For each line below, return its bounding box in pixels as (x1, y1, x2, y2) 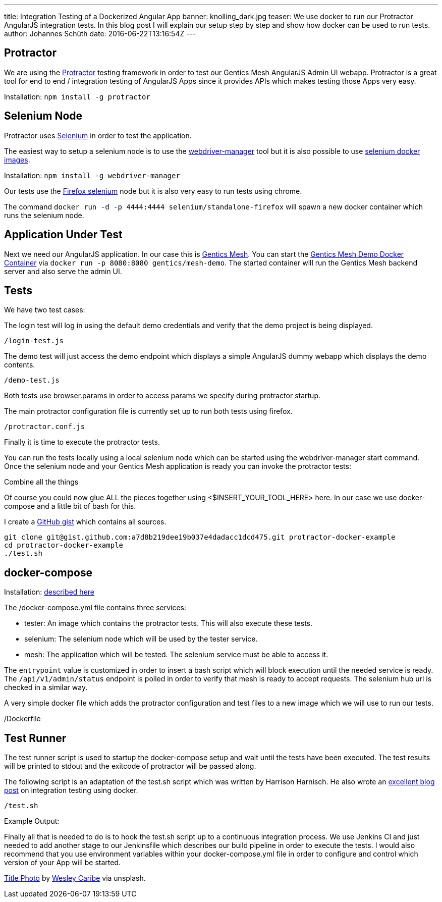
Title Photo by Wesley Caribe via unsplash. (4, 874, 146, 883)
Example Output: (4, 817, 60, 826)
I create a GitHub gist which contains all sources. (4, 517, 167, 526)
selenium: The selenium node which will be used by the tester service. (24, 634, 258, 644)
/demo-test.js (4, 376, 60, 385)
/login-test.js (4, 337, 64, 345)
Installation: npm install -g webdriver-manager (4, 171, 180, 180)
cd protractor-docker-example (4, 541, 124, 550)
